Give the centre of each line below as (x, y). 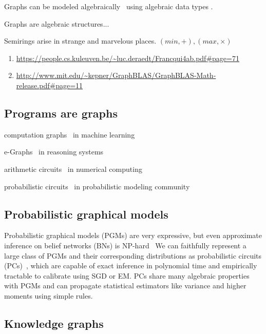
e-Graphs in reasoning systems (54, 152)
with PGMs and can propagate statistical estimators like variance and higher (125, 286)
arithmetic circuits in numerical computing (73, 169)
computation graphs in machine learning (70, 134)
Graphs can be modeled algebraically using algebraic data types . (109, 6)
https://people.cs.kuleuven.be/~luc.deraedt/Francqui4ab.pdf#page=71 (128, 58)
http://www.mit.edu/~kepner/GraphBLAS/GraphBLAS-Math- (116, 75)
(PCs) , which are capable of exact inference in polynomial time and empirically (131, 266)
